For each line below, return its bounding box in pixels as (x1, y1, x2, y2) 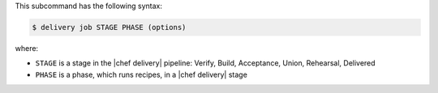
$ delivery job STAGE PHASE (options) (32, 23, 187, 32)
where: (15, 43, 39, 53)
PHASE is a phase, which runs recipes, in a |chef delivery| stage (35, 70, 247, 79)
